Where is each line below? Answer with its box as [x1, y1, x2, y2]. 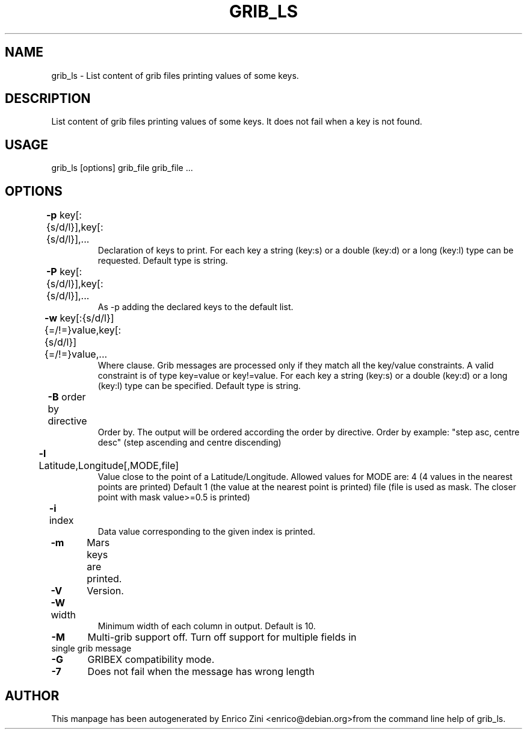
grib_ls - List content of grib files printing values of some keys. [51, 70, 299, 81]
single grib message [51, 643, 132, 654]
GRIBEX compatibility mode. [87, 653, 215, 666]
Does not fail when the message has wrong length [87, 665, 315, 678]
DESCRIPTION [5, 91, 91, 107]
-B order [48, 391, 86, 403]
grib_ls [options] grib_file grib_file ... [51, 163, 193, 173]
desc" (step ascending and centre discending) [97, 437, 282, 448]
